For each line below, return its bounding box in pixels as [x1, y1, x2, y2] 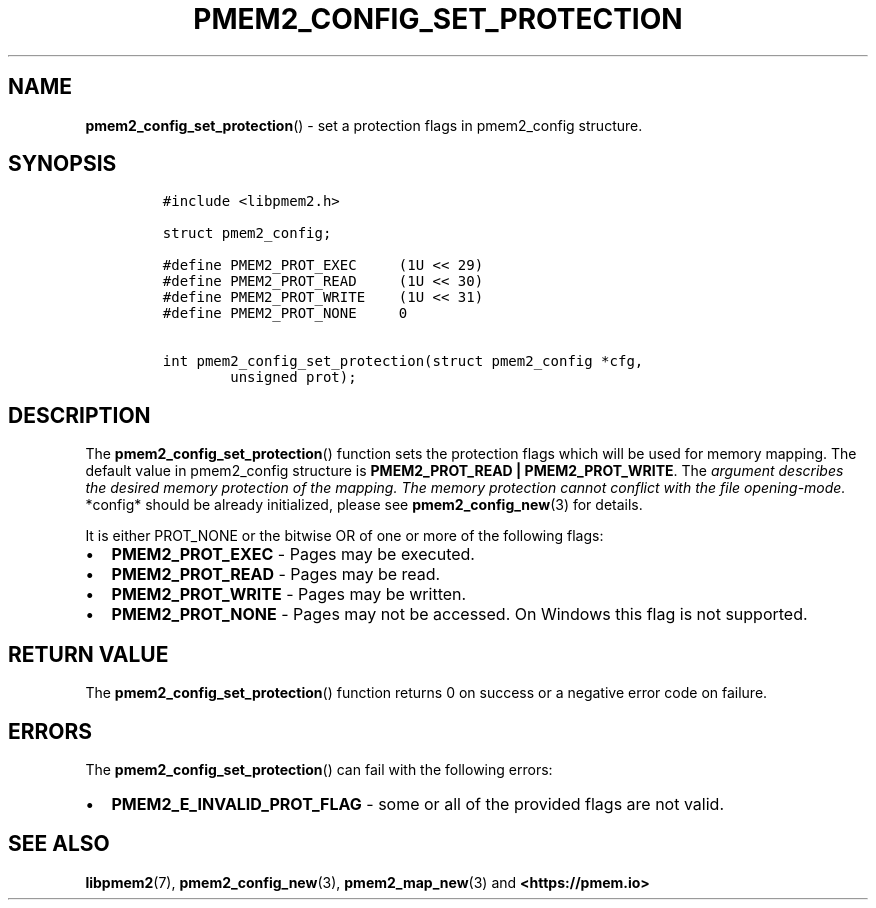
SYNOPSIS [8, 151, 117, 177]
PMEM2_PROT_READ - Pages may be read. [111, 564, 441, 585]
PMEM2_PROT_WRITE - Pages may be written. [111, 584, 467, 605]
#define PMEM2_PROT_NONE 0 [162, 305, 408, 322]
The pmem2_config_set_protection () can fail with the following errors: [85, 760, 553, 778]
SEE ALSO [8, 831, 110, 857]
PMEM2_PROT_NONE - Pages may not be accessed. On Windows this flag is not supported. [111, 604, 808, 625]
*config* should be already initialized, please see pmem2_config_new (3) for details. [85, 496, 643, 514]
